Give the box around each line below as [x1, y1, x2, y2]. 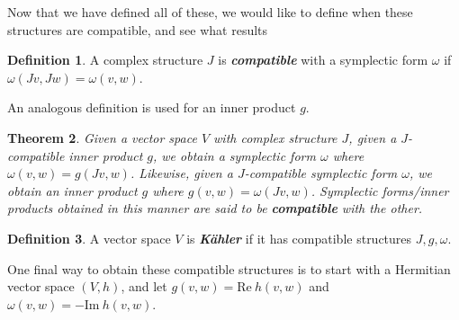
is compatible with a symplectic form [218, 50, 428, 69]
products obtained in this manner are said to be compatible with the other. [7, 199, 423, 218]
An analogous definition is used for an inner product [7, 98, 296, 117]
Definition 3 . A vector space [7, 228, 171, 247]
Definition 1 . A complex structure [7, 50, 203, 69]
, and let [121, 277, 167, 296]
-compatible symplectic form [244, 164, 398, 182]
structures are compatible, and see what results [7, 20, 268, 39]
